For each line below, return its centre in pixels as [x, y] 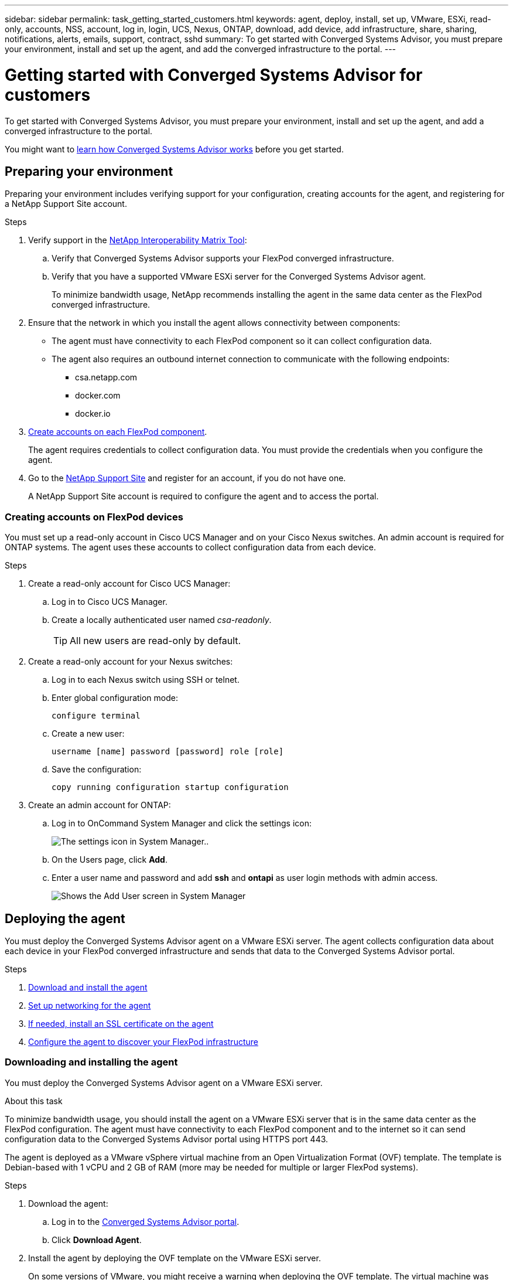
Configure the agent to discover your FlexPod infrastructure [143, 1041]
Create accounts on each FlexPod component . [118, 432]
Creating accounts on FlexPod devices [94, 517]
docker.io [93, 414]
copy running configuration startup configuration [170, 787]
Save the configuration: [97, 770]
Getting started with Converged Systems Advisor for [214, 75]
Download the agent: [68, 1203]
